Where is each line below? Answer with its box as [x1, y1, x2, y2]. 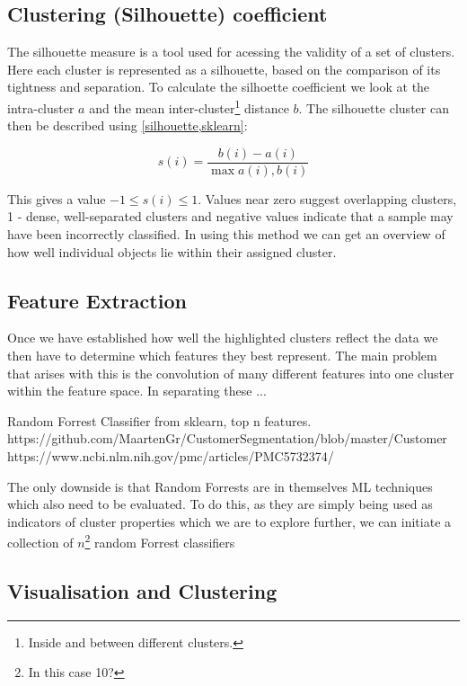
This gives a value [7, 189, 106, 208]
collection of [7, 533, 74, 552]
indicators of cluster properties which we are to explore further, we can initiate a [7, 512, 452, 530]
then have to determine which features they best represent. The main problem [7, 346, 437, 365]
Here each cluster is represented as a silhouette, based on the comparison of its [7, 59, 441, 78]
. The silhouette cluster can [298, 98, 449, 117]
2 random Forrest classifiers [84, 530, 235, 552]
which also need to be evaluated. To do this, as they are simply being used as [7, 494, 433, 513]
